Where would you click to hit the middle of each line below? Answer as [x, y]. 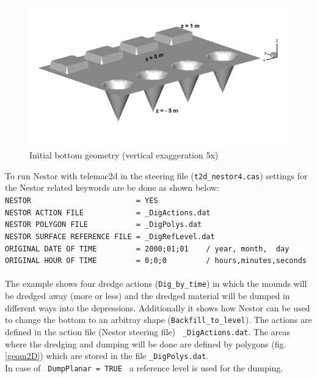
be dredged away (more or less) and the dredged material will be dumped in [148, 296]
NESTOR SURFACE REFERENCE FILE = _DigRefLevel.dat [110, 236]
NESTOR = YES [82, 200]
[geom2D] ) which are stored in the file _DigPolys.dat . [107, 356]
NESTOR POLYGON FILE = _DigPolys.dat [104, 225]
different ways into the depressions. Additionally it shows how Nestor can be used [158, 307]
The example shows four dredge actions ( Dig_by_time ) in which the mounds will [156, 283]
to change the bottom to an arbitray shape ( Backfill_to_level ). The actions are [158, 320]
